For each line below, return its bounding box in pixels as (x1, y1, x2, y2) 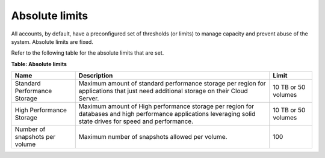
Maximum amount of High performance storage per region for (78, 102, 255, 111)
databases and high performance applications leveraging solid (78, 110, 256, 118)
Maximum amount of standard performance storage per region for (78, 79, 266, 88)
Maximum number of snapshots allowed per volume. (78, 133, 227, 141)
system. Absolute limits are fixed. (11, 38, 93, 45)
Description (78, 71, 113, 80)
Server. (78, 94, 99, 103)
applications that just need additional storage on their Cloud (78, 87, 248, 96)
